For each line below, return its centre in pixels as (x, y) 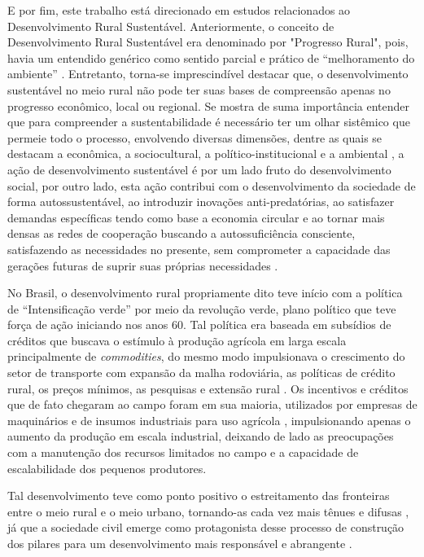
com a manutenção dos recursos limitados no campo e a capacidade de (183, 452)
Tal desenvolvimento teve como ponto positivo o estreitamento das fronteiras (199, 496)
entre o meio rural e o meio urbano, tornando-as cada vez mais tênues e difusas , (208, 511)
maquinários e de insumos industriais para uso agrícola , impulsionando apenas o (209, 420)
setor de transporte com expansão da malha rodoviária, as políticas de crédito (201, 373)
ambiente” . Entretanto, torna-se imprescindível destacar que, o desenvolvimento (208, 74)
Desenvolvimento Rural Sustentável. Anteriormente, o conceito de (171, 26)
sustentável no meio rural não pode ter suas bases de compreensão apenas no (199, 89)
